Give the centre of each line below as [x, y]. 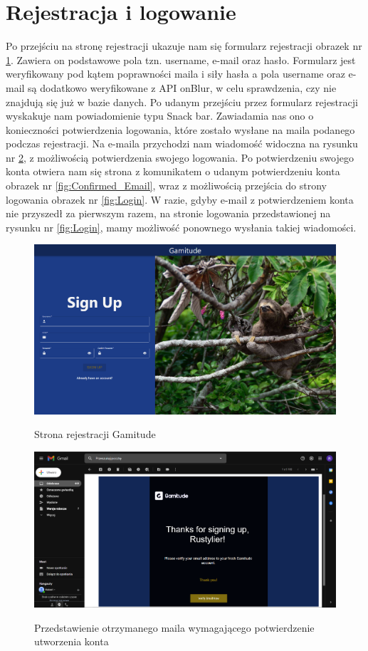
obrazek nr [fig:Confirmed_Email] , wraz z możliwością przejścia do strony [166, 186]
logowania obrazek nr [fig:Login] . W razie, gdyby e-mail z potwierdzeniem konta [180, 199]
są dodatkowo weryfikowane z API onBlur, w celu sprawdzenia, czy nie [182, 87]
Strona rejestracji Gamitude [95, 434]
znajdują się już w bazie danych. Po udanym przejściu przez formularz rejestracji [182, 101]
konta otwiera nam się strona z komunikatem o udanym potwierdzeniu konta [173, 171]
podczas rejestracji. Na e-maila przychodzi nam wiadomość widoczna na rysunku [182, 144]
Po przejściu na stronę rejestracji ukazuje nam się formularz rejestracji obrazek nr [184, 46]
